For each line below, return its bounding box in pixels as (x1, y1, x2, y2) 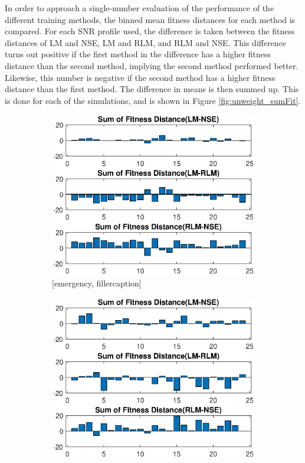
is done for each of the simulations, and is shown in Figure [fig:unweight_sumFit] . (5, 94, 301, 106)
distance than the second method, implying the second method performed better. (5, 59, 299, 71)
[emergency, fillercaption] (52, 277, 142, 289)
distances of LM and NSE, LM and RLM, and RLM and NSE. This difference (5, 36, 287, 48)
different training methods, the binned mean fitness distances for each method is (5, 13, 296, 25)
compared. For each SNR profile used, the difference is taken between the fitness (5, 25, 295, 37)
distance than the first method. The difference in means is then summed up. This (5, 83, 299, 95)
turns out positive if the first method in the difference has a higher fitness (5, 48, 271, 60)
